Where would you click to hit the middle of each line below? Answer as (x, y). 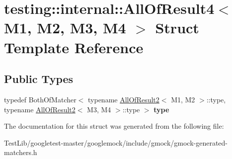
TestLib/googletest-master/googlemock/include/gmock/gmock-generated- (116, 142)
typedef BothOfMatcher (40, 99)
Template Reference (74, 47)
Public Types (39, 79)
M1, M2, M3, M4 (65, 28)
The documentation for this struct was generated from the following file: (114, 126)
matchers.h (21, 152)
